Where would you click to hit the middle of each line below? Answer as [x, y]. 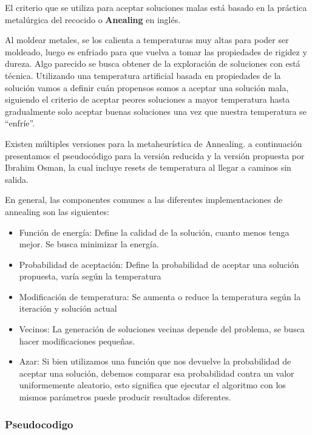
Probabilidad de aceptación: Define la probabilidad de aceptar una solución [159, 264]
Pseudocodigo [39, 424]
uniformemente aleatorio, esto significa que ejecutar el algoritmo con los [152, 385]
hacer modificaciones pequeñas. [77, 341]
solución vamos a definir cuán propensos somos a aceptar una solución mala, [147, 87]
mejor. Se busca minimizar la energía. [89, 244]
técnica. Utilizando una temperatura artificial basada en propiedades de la [143, 75]
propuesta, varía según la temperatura [90, 276]
